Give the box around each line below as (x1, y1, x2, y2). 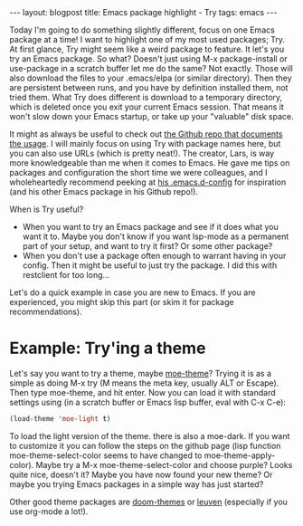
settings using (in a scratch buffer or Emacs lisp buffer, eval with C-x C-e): (9, 397, 287, 407)
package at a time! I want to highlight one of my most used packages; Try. (9, 34, 286, 44)
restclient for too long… (22, 270, 110, 280)
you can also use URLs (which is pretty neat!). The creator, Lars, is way (9, 148, 275, 158)
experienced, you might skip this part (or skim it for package (9, 297, 234, 307)
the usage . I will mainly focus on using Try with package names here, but (9, 139, 281, 148)
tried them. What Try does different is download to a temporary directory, (9, 92, 283, 102)
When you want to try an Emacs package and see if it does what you (22, 222, 279, 232)
